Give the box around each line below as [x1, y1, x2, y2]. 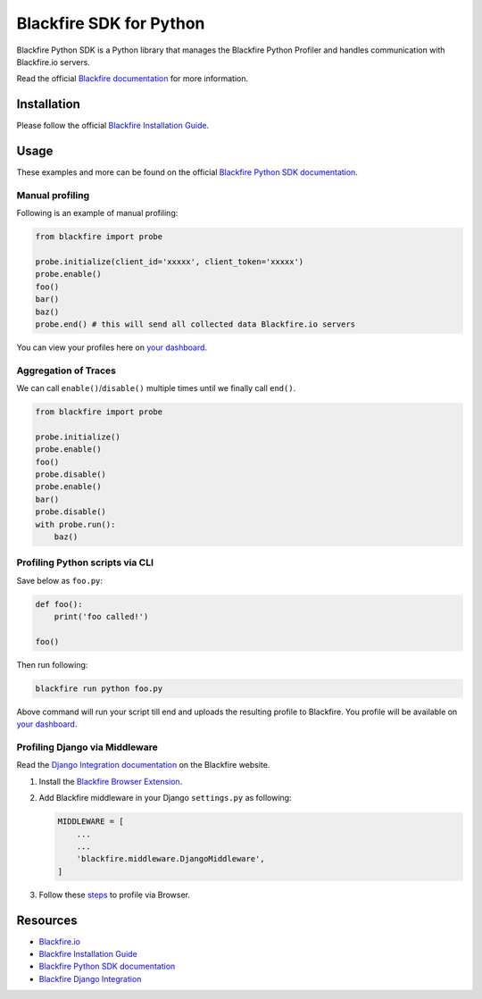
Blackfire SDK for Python [16, 13, 205, 33]
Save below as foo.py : [16, 575, 103, 586]
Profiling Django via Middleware [16, 741, 158, 753]
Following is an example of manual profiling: [16, 208, 179, 219]
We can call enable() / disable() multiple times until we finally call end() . [16, 383, 296, 394]
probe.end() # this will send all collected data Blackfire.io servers [35, 320, 356, 329]
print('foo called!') [54, 612, 149, 622]
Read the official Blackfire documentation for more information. [16, 73, 249, 84]
